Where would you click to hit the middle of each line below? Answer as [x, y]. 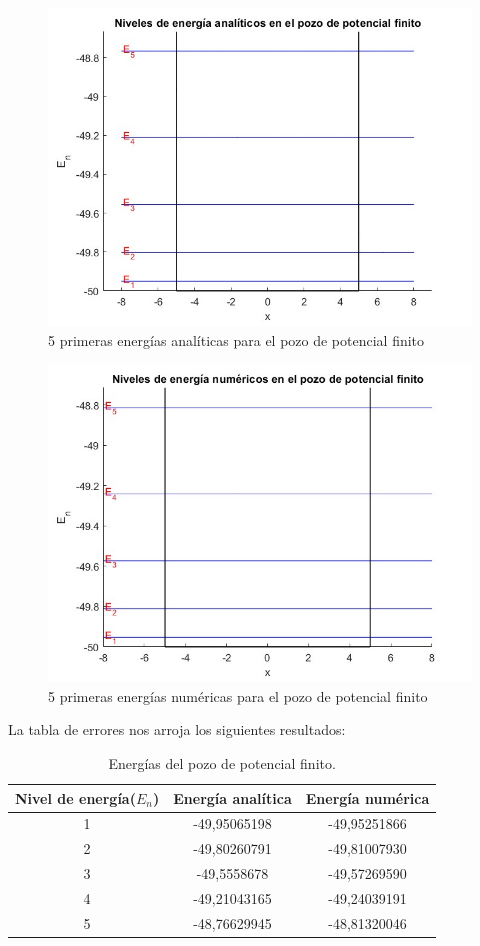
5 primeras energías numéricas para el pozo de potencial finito [238, 695]
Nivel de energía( [75, 797]
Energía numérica [367, 797]
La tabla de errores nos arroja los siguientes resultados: [177, 729]
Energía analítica [232, 797]
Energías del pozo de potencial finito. [222, 762]
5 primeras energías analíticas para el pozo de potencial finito [236, 339]
